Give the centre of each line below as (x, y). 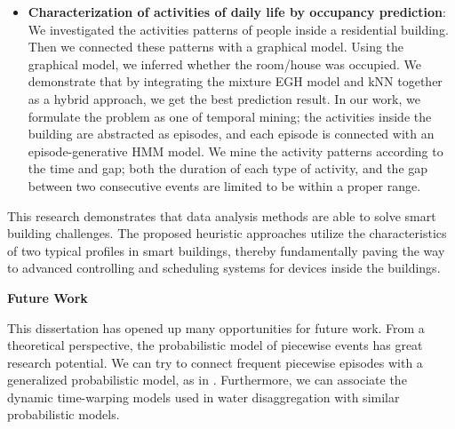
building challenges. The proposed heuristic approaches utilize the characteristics (227, 233)
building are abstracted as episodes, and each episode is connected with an (231, 134)
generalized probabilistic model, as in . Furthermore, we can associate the (207, 380)
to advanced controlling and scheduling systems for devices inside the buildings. (224, 268)
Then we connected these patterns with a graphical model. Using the (216, 47)
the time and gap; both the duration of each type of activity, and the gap (228, 168)
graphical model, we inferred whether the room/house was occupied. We (224, 64)
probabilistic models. (64, 414)
